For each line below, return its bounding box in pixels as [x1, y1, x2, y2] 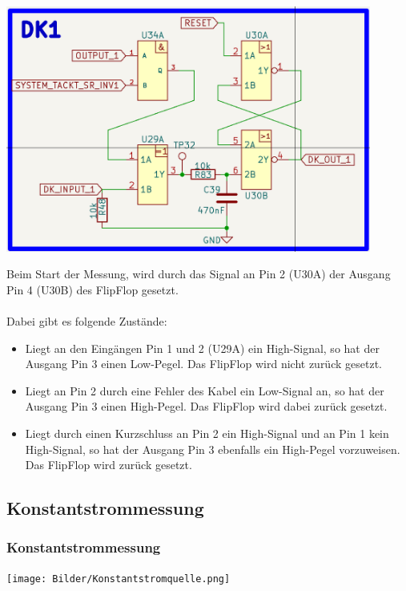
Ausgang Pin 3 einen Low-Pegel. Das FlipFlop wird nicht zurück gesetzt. [25, 355, 382, 372]
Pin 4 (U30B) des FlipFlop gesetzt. [6, 281, 179, 298]
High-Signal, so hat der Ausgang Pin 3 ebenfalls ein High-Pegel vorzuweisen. [25, 440, 400, 457]
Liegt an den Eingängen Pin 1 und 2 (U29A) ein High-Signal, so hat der [25, 339, 380, 356]
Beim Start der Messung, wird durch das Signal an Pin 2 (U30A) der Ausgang [6, 265, 391, 282]
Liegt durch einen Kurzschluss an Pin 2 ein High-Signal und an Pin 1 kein [25, 424, 389, 441]
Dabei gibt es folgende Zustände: [6, 312, 167, 329]
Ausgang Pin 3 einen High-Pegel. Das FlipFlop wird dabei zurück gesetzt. [25, 398, 388, 415]
